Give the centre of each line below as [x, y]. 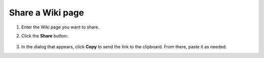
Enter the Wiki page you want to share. [60, 27]
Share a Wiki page [46, 13]
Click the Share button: [44, 36]
